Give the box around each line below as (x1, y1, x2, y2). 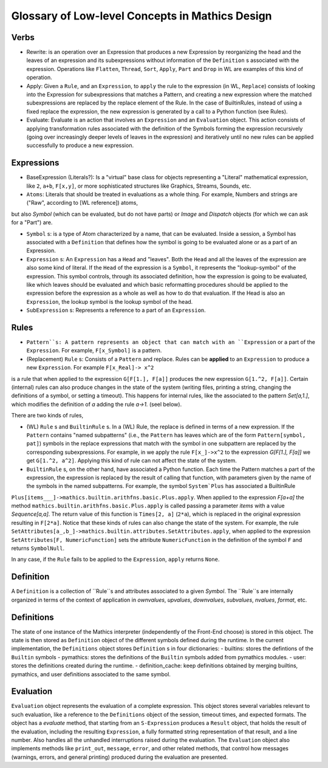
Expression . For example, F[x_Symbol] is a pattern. (26, 347, 162, 354)
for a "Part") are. (11, 219, 53, 226)
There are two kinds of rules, (11, 412, 84, 419)
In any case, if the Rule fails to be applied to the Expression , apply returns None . (11, 556, 220, 563)
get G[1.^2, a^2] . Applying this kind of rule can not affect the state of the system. (26, 457, 237, 464)
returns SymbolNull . (11, 544, 65, 552)
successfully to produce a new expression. (26, 142, 134, 149)
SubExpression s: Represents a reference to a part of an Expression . (26, 307, 206, 314)
